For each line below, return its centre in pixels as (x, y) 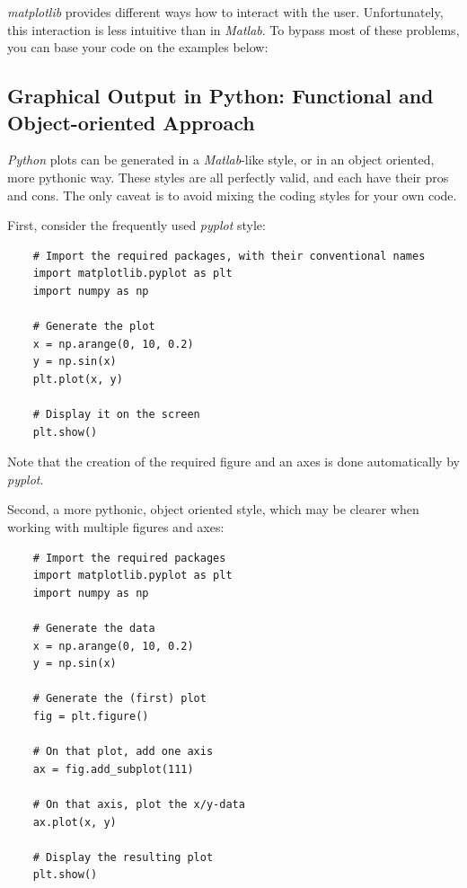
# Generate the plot (94, 327)
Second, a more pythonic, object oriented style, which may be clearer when (213, 509)
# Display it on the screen (116, 415)
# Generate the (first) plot (119, 699)
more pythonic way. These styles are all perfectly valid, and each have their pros (228, 177)
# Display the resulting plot (123, 857)
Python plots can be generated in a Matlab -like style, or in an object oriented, (221, 160)
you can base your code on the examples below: (138, 47)
